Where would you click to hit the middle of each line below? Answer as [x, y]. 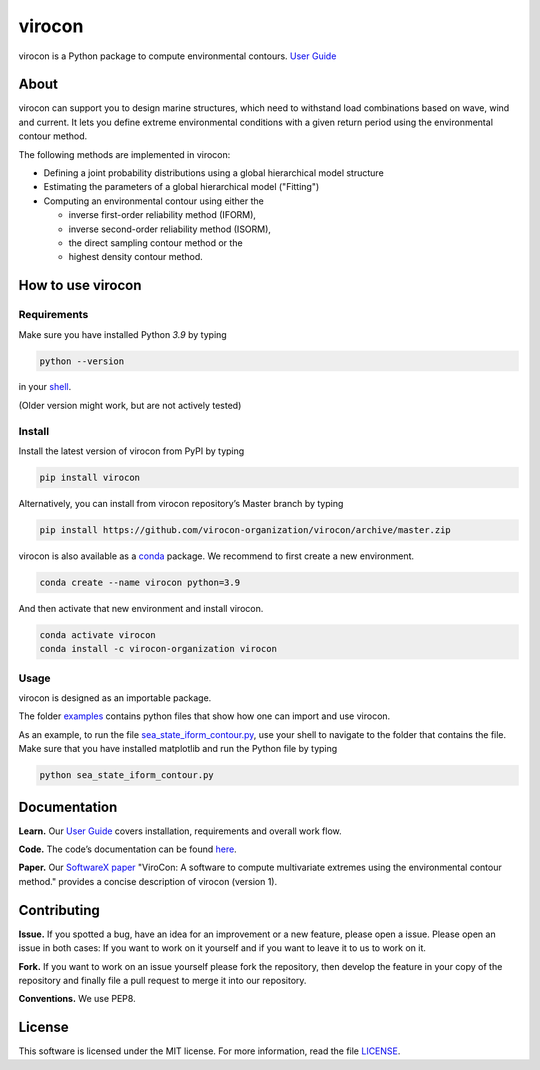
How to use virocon [80, 285]
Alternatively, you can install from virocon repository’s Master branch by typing [181, 503]
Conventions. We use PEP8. [77, 999]
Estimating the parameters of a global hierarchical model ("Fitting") [181, 187]
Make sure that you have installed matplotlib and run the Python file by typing [178, 749]
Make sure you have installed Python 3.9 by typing [122, 334]
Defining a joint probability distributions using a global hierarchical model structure [213, 173]
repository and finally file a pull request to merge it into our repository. [162, 980]
